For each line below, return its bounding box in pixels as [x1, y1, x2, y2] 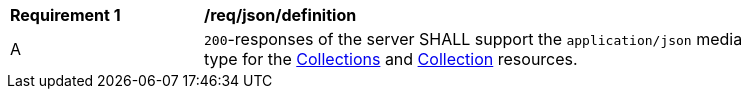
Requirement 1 [10, 5, 121, 25]
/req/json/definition [204, 5, 357, 25]
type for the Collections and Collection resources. [204, 49, 578, 69]
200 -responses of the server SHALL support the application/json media [204, 29, 743, 49]
